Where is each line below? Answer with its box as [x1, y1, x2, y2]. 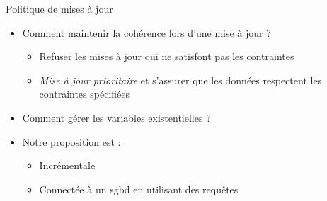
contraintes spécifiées [39, 86, 130, 101]
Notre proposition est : [22, 134, 121, 149]
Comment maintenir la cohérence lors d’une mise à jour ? [22, 25, 271, 40]
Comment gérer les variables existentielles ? [22, 110, 211, 125]
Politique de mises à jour [6, 1, 113, 16]
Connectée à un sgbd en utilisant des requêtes [39, 181, 239, 196]
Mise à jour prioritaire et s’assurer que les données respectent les [39, 72, 322, 87]
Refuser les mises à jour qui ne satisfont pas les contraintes [39, 49, 294, 64]
